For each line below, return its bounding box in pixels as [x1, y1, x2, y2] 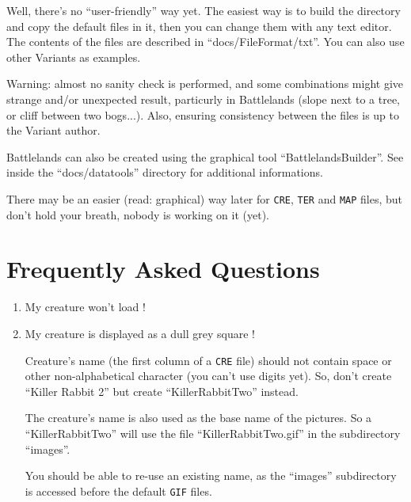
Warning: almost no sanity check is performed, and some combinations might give [6, 75, 403, 92]
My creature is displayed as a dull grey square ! [25, 325, 255, 341]
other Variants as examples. [6, 48, 141, 65]
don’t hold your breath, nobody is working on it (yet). [6, 206, 269, 222]
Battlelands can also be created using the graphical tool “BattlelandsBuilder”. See [6, 148, 404, 165]
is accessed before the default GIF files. [25, 482, 212, 499]
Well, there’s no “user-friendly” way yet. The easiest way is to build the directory [6, 2, 401, 18]
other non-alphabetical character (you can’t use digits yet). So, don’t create [25, 367, 392, 384]
